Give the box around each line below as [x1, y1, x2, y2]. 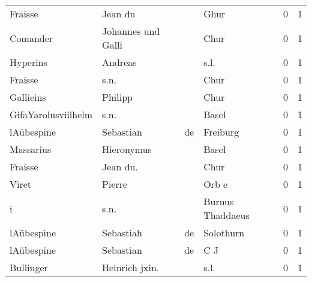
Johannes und [102, 24, 160, 38]
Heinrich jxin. [102, 260, 160, 274]
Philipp [102, 90, 133, 104]
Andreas [102, 55, 137, 69]
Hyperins [10, 55, 47, 69]
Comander [10, 31, 53, 45]
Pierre [102, 177, 128, 191]
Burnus [203, 194, 234, 208]
